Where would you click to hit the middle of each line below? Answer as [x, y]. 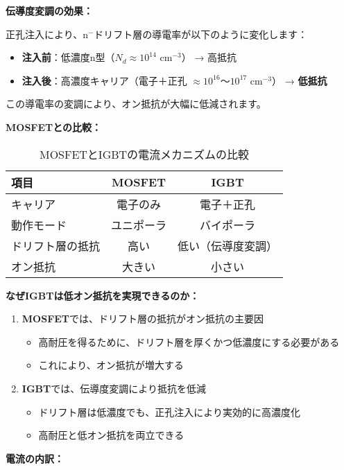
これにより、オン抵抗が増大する [111, 365]
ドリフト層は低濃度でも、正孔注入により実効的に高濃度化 [169, 411]
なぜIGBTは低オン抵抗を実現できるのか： [103, 295]
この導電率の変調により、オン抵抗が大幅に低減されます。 [136, 104]
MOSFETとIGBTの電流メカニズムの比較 [144, 154]
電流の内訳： [35, 458]
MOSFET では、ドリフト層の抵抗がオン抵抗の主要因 [143, 319]
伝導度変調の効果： [49, 10]
